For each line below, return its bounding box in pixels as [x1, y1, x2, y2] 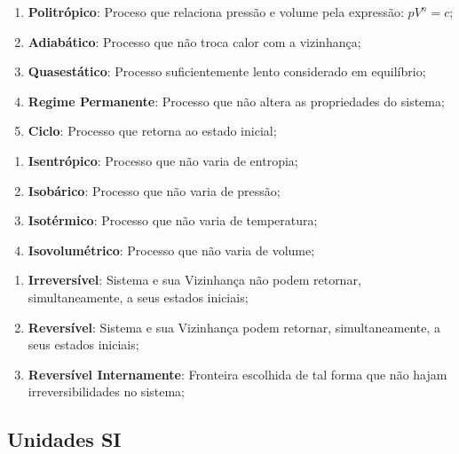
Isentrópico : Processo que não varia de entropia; [28, 151, 298, 169]
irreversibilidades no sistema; [28, 382, 186, 401]
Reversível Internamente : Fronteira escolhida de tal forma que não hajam [28, 364, 447, 383]
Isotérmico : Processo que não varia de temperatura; [28, 211, 318, 230]
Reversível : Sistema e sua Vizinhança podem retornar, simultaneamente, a [28, 317, 440, 336]
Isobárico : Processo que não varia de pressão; [28, 181, 281, 200]
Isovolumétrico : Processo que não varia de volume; [28, 240, 315, 259]
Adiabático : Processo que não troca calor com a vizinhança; [28, 32, 361, 51]
